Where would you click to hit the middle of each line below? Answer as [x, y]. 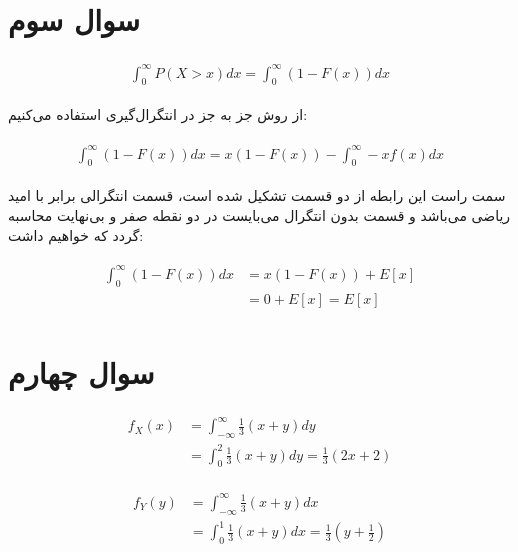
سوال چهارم [81, 371]
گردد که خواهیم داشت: [76, 234]
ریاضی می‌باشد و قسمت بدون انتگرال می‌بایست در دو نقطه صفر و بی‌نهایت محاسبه [259, 215]
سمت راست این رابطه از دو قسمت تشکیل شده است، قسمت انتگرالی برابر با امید [257, 195]
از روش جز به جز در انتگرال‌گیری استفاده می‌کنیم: [158, 114]
